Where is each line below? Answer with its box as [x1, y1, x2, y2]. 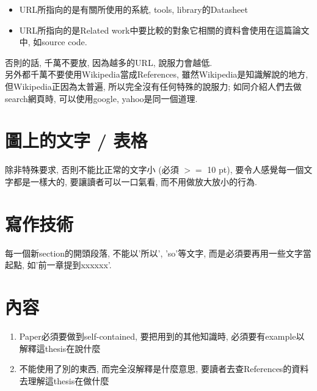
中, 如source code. [19, 35, 87, 48]
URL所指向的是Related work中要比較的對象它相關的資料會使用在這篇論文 [19, 23, 310, 36]
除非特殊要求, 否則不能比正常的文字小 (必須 [5, 163, 179, 176]
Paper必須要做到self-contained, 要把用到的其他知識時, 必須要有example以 [19, 329, 305, 342]
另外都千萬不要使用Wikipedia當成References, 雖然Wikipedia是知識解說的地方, [5, 68, 308, 81]
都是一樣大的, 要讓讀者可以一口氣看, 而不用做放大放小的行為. [13, 175, 257, 188]
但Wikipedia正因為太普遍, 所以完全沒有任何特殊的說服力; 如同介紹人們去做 [5, 79, 302, 92]
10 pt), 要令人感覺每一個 [207, 163, 304, 176]
